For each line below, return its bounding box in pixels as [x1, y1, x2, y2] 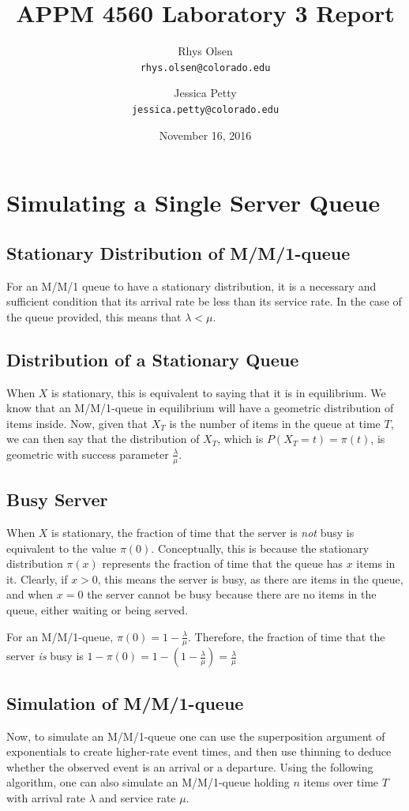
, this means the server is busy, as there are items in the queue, [97, 570, 403, 587]
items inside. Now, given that [6, 415, 148, 431]
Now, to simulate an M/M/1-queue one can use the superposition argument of [6, 727, 385, 744]
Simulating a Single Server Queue [6, 186, 381, 219]
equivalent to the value [6, 539, 117, 556]
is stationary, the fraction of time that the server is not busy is [51, 524, 355, 540]
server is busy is [6, 648, 84, 664]
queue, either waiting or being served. [6, 601, 189, 618]
